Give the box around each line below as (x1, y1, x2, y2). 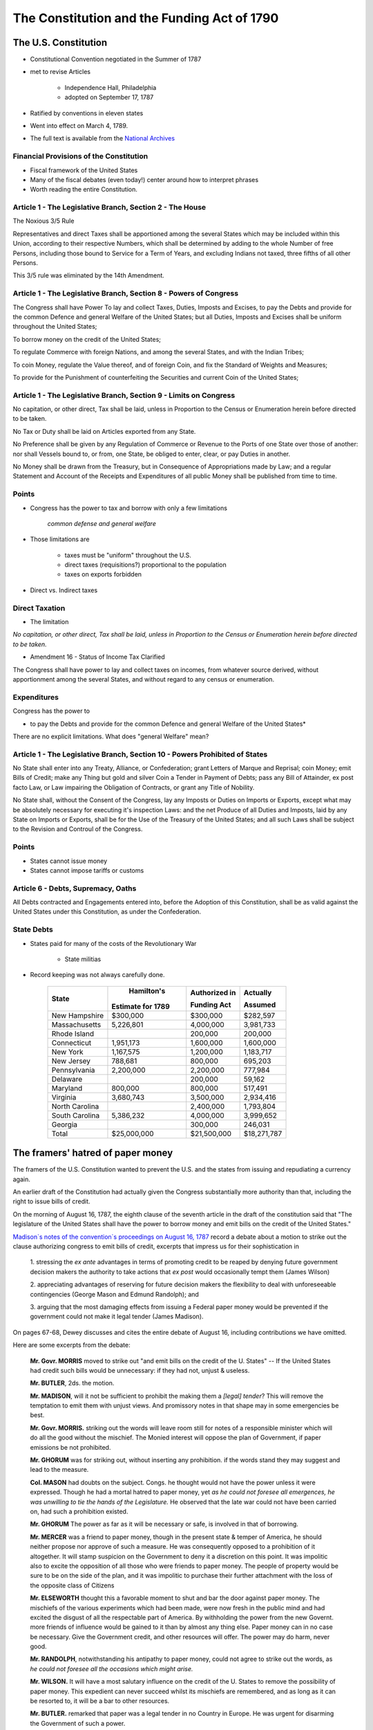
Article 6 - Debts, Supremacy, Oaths (12, 883, 137, 893)
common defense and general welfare (47, 519, 157, 527)
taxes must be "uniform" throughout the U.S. (64, 551, 191, 559)
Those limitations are (30, 535, 90, 543)
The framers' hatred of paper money (12, 1147, 173, 1159)
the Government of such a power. (30, 1719, 126, 1727)
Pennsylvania (51, 1065, 95, 1075)
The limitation (30, 618, 69, 626)
